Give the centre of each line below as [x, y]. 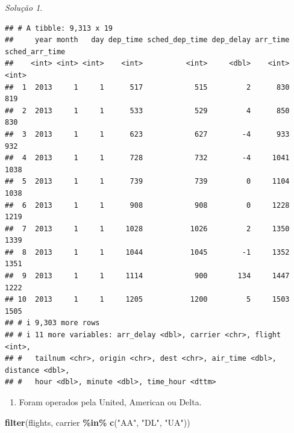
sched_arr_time [35, 51]
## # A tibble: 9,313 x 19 [59, 28]
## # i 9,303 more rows [52, 323]
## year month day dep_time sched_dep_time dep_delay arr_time [147, 40]
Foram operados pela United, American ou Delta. [110, 402]
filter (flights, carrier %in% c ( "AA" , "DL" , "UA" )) [98, 422]
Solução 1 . [24, 7]
